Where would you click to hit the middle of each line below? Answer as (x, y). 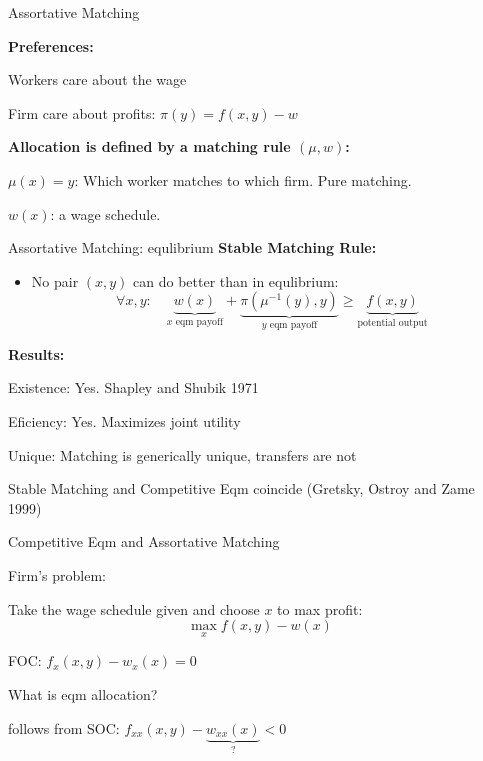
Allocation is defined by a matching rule (149, 146)
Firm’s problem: (57, 574)
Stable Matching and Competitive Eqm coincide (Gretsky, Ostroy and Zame (241, 488)
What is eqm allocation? (83, 693)
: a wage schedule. (105, 213)
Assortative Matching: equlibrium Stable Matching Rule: (192, 247)
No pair (55, 280)
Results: (36, 353)
